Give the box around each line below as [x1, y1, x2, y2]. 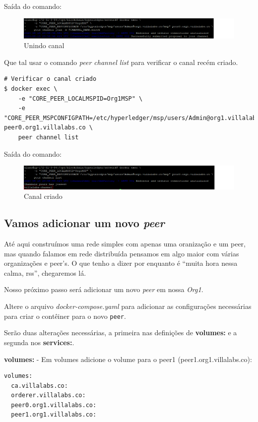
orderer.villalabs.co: [11, 392, 86, 399]
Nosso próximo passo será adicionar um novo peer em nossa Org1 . [4, 284, 203, 295]
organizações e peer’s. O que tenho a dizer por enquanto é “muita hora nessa [4, 258, 238, 268]
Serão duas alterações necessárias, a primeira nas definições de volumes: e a [4, 327, 237, 338]
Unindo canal [24, 40, 64, 51]
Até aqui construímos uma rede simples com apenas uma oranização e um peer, [4, 239, 246, 249]
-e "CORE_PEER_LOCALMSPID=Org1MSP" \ [18, 95, 143, 102]
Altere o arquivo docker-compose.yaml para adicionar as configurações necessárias [4, 301, 252, 311]
